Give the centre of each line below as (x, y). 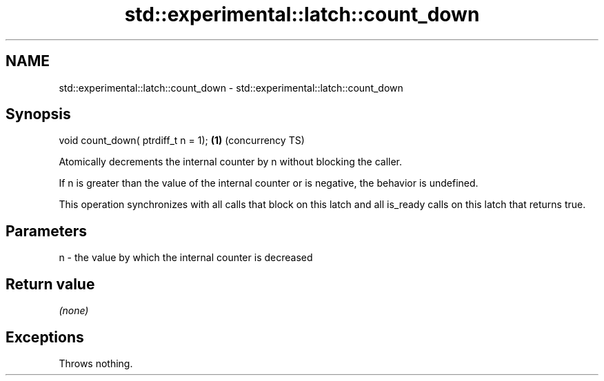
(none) (74, 311)
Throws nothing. (96, 363)
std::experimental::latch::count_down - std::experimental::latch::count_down (231, 87)
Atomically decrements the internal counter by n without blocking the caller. (231, 162)
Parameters (46, 231)
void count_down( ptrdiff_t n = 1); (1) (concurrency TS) (182, 141)
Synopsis (38, 114)
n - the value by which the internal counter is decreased (186, 258)
